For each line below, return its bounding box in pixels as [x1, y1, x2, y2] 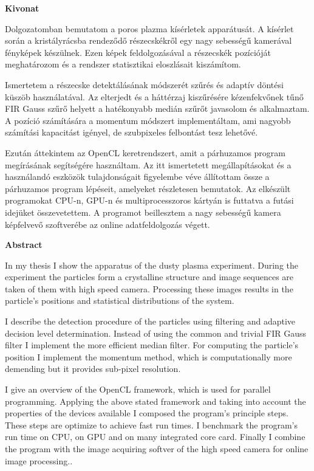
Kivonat [5, 2, 39, 14]
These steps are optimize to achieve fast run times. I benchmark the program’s [5, 418, 298, 431]
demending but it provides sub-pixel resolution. [5, 362, 181, 375]
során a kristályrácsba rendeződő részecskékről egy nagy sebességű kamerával [5, 34, 292, 47]
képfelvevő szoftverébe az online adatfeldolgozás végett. [5, 218, 210, 230]
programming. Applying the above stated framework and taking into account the [5, 394, 306, 407]
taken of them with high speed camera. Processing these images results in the [5, 282, 293, 295]
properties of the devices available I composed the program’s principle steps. [5, 407, 288, 419]
